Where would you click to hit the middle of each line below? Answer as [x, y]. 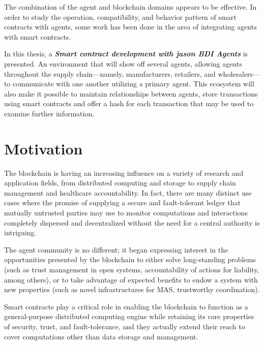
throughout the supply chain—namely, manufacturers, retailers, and [110, 73]
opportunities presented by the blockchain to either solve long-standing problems [130, 259]
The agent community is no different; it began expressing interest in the [116, 249]
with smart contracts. [38, 36]
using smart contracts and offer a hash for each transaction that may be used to [129, 103]
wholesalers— [239, 73]
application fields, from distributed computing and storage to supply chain [120, 183]
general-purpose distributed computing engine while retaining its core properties [129, 316]
